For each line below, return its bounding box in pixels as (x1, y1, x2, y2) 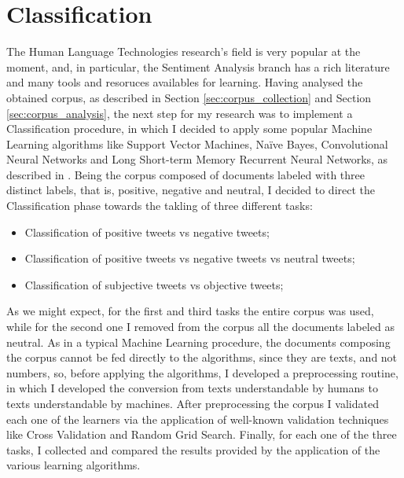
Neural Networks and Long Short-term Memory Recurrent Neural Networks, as (6, 151, 388, 167)
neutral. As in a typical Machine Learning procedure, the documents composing (6, 333, 391, 350)
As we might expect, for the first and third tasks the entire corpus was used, (6, 303, 374, 319)
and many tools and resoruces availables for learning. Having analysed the (6, 74, 363, 90)
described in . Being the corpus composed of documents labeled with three (6, 166, 365, 182)
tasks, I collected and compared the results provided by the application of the (6, 441, 380, 458)
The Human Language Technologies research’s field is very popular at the (6, 43, 361, 60)
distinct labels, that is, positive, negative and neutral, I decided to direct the (6, 182, 376, 198)
